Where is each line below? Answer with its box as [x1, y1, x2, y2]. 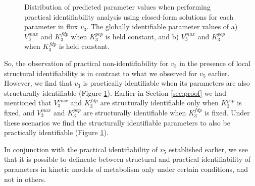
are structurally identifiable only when [100, 97, 219, 108]
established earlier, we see [169, 144, 248, 154]
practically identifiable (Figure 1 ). [4, 127, 109, 138]
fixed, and [4, 107, 35, 117]
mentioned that [4, 97, 52, 108]
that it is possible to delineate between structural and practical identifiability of [4, 154, 251, 164]
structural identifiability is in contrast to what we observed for [4, 68, 197, 78]
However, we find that [4, 78, 72, 88]
